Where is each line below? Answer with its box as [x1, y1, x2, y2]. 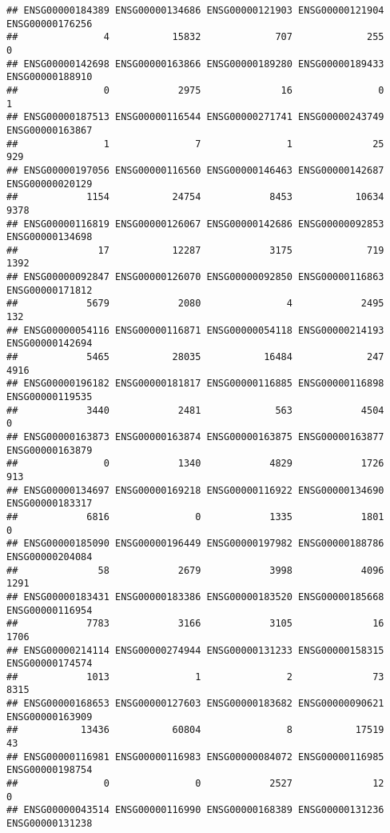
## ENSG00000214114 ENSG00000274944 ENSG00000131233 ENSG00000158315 [6, 644, 384, 656]
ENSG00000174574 [6, 658, 93, 670]
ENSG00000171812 [6, 284, 93, 296]
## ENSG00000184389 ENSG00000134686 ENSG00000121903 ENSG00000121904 [6, 5, 384, 16]
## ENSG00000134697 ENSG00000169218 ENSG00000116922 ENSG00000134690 [6, 484, 384, 496]
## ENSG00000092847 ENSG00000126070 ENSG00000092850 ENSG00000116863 [6, 271, 384, 283]
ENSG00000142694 [6, 338, 93, 350]
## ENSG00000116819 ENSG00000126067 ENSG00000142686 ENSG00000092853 [6, 218, 384, 230]
